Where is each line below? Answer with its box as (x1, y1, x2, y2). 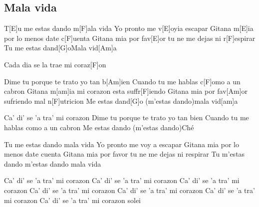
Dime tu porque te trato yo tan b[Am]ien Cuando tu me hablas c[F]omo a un (4, 76, 241, 86)
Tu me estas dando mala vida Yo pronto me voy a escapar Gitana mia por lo (4, 139, 239, 149)
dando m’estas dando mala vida (4, 158, 101, 169)
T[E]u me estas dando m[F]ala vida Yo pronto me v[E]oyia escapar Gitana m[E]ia (4, 23, 254, 33)
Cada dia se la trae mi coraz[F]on (4, 59, 106, 69)
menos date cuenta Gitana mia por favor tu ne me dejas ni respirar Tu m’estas (4, 149, 245, 159)
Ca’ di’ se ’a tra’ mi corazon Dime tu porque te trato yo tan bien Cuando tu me (4, 112, 249, 123)
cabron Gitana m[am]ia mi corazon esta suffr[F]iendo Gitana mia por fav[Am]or (4, 86, 248, 96)
